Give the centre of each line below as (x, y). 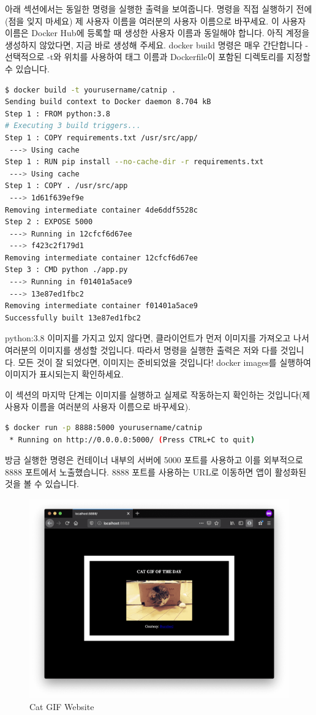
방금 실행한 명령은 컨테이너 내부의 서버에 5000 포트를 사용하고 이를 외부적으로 (154, 460)
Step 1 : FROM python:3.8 (58, 114)
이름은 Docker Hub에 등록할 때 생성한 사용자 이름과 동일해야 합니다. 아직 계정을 (157, 33)
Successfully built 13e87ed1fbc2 (73, 318)
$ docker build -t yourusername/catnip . (91, 90)
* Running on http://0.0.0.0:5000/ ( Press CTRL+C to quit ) (132, 440)
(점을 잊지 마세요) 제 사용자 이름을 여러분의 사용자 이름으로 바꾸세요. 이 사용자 (156, 21)
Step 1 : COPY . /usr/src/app (66, 186)
